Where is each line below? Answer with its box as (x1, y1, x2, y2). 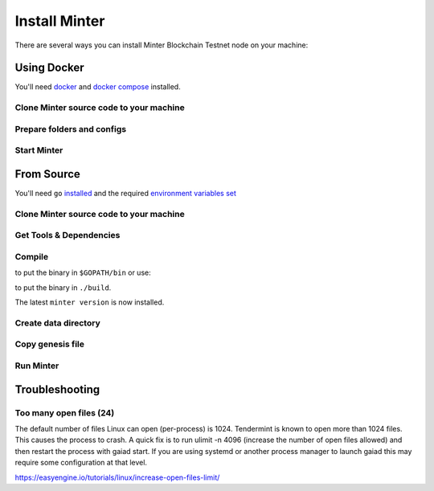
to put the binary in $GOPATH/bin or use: (14, 268, 152, 277)
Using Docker (14, 61, 84, 75)
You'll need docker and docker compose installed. (14, 82, 181, 92)
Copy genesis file (14, 338, 84, 350)
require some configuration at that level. (14, 458, 148, 468)
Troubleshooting (14, 383, 100, 396)
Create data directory (14, 317, 100, 329)
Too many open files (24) (14, 407, 115, 418)
